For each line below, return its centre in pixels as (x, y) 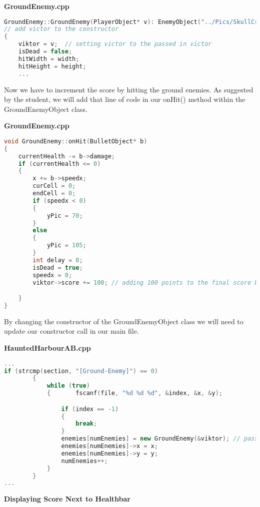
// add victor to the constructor (61, 29)
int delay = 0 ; (58, 260)
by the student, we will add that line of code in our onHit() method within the (125, 99)
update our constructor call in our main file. (71, 331)
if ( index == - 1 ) (90, 409)
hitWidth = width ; (49, 59)
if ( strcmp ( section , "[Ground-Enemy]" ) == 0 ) (81, 371)
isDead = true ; (58, 267)
